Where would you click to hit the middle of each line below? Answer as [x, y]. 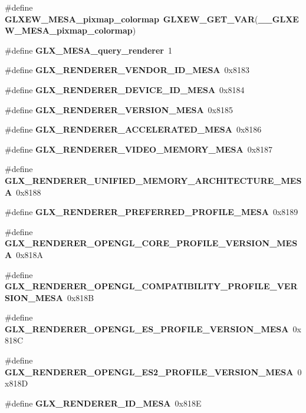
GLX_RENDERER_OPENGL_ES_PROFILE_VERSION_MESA [147, 328]
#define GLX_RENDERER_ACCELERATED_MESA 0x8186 [133, 129]
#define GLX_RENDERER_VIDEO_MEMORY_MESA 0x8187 [139, 149]
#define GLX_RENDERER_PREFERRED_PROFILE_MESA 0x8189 [152, 212]
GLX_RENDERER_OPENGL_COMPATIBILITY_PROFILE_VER [151, 286]
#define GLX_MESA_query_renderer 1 [88, 50]
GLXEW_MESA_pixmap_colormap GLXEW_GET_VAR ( [131, 19]
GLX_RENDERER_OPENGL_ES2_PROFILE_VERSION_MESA [149, 371]
